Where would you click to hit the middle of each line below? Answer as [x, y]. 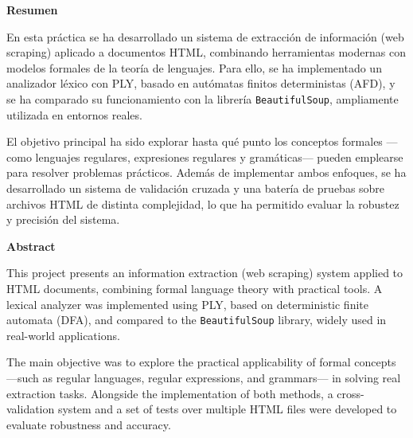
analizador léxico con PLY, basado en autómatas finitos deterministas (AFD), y [201, 83]
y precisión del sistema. [63, 219]
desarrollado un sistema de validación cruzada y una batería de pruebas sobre [196, 188]
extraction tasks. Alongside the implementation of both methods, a [170, 393]
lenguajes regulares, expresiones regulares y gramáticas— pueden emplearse [219, 156]
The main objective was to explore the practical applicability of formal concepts [201, 362]
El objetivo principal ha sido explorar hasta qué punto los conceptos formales [195, 141]
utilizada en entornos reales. [74, 114]
